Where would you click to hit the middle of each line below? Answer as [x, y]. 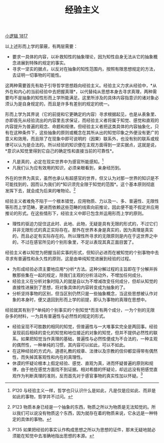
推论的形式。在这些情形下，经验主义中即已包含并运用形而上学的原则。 [76, 213]
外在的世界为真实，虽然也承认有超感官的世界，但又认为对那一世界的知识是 [80, 178]
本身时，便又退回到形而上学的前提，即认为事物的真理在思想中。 [85, 300]
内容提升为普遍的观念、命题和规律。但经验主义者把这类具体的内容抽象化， [80, 127]
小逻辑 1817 [16, 36]
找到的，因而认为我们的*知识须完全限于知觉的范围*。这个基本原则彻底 [84, 184]
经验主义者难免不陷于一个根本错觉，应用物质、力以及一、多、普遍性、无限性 [82, 201]
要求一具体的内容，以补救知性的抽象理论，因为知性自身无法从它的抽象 [83, 57]
